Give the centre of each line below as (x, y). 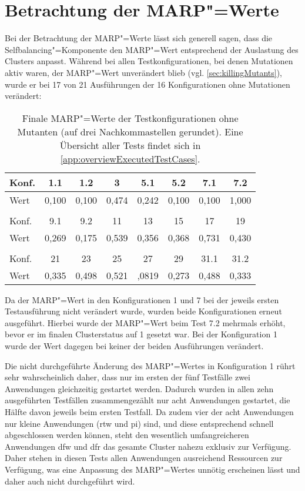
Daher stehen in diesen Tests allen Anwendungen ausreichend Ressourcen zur (144, 458)
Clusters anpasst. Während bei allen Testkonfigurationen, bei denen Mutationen (149, 61)
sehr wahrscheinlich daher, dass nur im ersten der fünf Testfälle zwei (128, 377)
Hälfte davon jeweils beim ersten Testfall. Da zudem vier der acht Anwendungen (149, 412)
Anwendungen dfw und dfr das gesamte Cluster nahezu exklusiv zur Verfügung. (148, 446)
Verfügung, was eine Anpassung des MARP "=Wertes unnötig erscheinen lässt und (152, 469)
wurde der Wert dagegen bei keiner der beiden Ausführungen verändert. (134, 346)
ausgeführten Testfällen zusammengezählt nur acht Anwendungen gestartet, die (148, 400)
